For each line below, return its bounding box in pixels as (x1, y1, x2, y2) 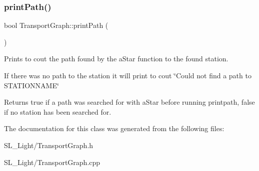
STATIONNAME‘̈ (4, 80, 59, 90)
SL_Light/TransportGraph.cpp (4, 157, 100, 167)
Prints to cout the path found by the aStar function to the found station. (4, 53, 228, 64)
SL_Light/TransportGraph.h (4, 140, 93, 150)
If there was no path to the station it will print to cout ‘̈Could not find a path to (4, 70, 251, 80)
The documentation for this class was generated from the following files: (4, 123, 224, 134)
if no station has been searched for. (4, 106, 111, 117)
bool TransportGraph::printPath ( (4, 20, 108, 30)
